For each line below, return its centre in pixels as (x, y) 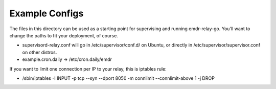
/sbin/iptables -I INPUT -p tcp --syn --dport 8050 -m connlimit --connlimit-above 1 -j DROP (118, 78)
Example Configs (47, 13)
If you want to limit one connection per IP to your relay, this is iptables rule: (88, 69)
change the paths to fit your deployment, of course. (64, 35)
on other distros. (40, 52)
